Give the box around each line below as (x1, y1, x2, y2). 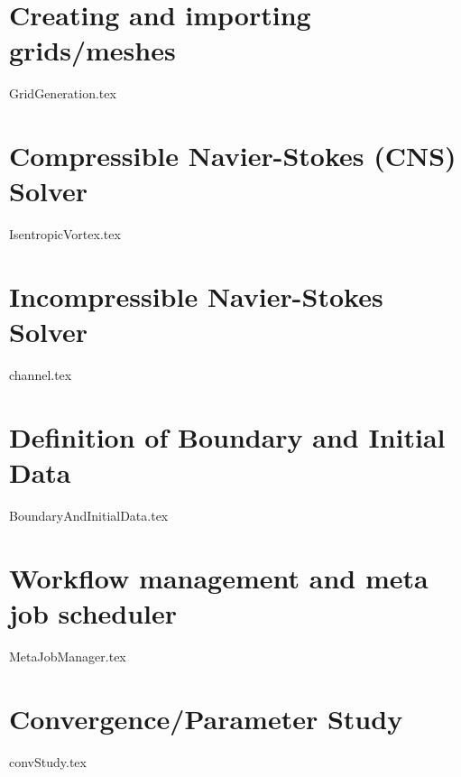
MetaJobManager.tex (9, 646, 126, 665)
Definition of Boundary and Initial (9, 418, 446, 455)
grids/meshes (9, 32, 176, 69)
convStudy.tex (9, 752, 87, 771)
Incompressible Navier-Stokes (9, 278, 383, 314)
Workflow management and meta (9, 559, 429, 596)
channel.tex (9, 365, 72, 384)
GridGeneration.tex (9, 84, 116, 103)
